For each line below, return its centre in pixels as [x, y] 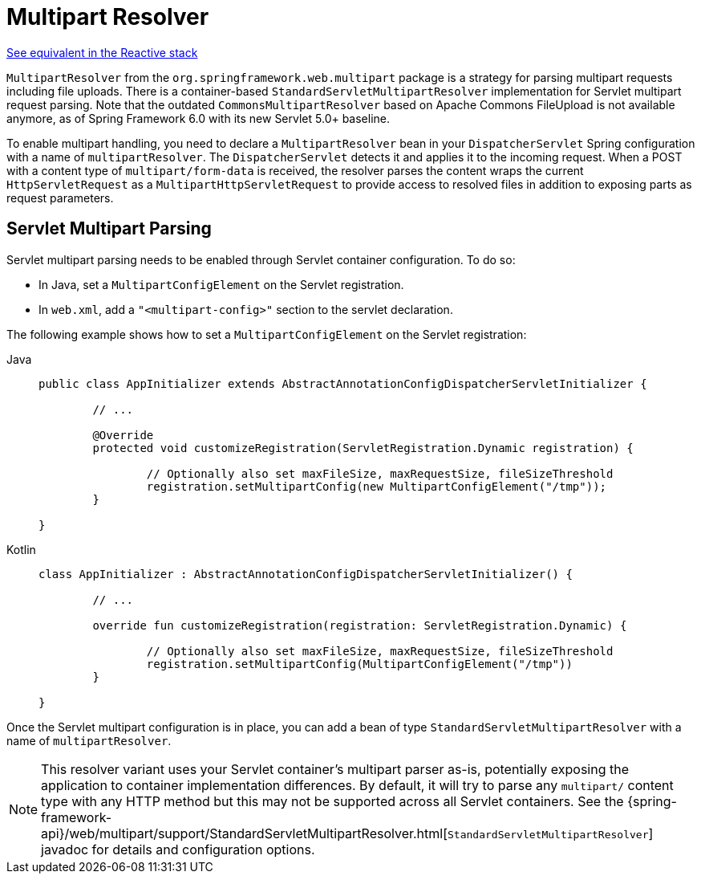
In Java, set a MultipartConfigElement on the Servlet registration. [221, 284]
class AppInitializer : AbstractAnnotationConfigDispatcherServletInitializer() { [306, 574]
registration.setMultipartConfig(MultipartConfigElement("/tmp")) [359, 664]
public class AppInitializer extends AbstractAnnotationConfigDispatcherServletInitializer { [343, 383]
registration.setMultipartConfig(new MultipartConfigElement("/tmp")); [377, 486]
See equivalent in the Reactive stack [102, 52]
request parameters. [60, 198]
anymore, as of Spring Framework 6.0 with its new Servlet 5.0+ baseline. [199, 118]
